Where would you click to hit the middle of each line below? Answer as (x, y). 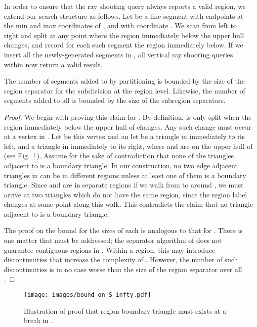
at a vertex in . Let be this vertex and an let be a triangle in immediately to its (124, 136)
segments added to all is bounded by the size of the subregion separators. (115, 100)
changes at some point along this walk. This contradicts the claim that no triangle (128, 204)
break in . (38, 320)
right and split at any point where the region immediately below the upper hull (124, 35)
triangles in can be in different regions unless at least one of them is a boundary (125, 175)
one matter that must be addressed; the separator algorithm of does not (113, 240)
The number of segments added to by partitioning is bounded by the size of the (124, 81)
